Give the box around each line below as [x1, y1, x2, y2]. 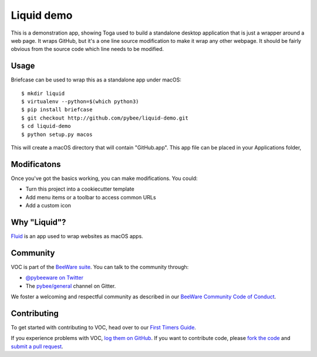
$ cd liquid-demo [21, 123, 71, 130]
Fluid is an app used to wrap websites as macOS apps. [11, 232, 143, 240]
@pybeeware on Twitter [25, 274, 83, 281]
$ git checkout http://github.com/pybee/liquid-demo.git [21, 114, 189, 121]
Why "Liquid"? [11, 217, 66, 227]
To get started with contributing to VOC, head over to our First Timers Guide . [11, 324, 197, 331]
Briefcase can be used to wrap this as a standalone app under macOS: [11, 76, 182, 83]
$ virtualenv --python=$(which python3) [21, 98, 139, 105]
